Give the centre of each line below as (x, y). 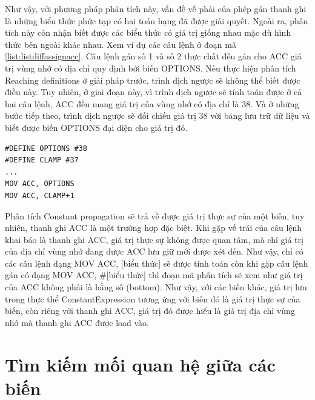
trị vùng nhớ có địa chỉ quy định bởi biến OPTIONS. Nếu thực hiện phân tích (151, 68)
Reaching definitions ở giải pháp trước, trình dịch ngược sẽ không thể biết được (153, 80)
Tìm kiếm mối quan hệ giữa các (140, 364)
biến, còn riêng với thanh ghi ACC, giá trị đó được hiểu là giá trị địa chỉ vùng (150, 311)
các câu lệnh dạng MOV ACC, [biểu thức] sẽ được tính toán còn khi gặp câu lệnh (157, 263)
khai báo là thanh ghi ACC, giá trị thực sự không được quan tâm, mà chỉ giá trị (154, 239)
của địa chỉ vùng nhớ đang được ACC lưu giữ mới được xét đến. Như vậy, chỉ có (154, 251)
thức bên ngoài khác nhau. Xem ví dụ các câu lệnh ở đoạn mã (121, 44)
